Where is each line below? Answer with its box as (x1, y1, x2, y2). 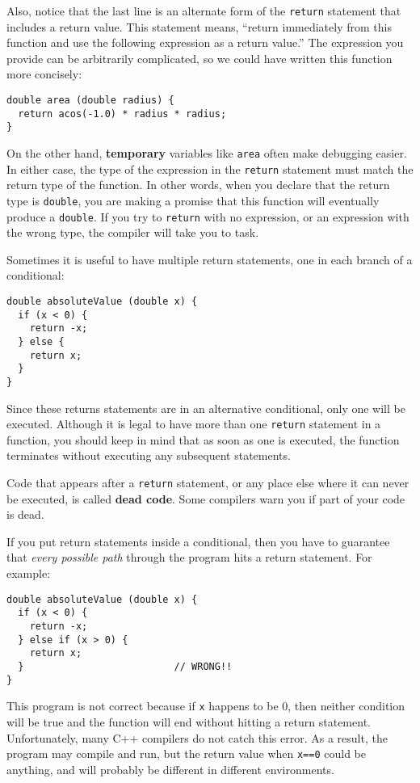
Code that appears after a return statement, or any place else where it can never (6, 474, 409, 491)
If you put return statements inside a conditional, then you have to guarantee (6, 533, 390, 549)
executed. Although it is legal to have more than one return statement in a (6, 415, 381, 432)
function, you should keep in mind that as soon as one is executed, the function (6, 431, 400, 448)
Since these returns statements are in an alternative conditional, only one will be (6, 399, 405, 416)
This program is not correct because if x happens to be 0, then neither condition (6, 697, 405, 714)
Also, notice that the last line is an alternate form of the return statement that (6, 2, 401, 19)
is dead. (6, 506, 44, 523)
